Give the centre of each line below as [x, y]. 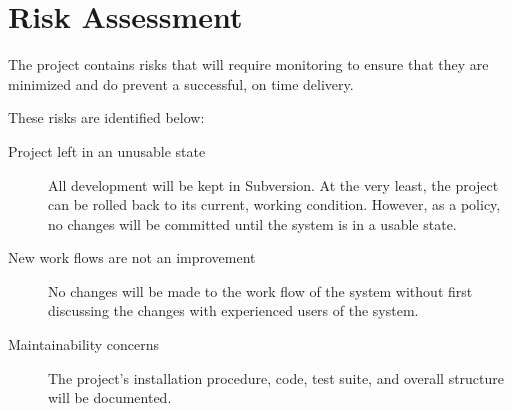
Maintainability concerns [84, 344]
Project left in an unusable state [107, 150]
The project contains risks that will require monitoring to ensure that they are [248, 64]
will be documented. [110, 397]
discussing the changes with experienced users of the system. [233, 310]
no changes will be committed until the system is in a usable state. [252, 223]
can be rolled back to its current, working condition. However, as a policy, [274, 204]
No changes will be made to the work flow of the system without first [260, 290]
